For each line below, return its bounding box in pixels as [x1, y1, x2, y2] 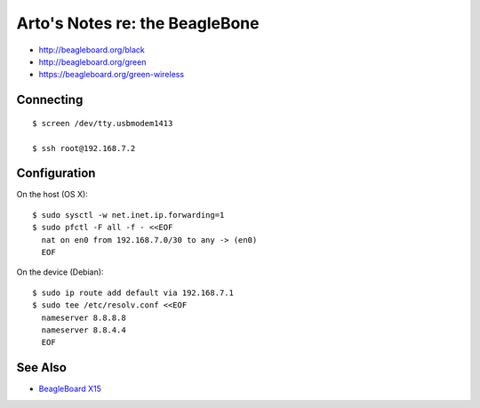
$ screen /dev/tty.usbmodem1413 [32, 118, 173, 128]
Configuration [16, 165, 96, 181]
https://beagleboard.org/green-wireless [38, 69, 185, 80]
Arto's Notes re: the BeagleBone [16, 13, 260, 33]
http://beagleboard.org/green [38, 56, 147, 67]
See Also [16, 360, 67, 375]
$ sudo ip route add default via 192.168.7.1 [32, 287, 235, 298]
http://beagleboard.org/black [38, 44, 146, 55]
